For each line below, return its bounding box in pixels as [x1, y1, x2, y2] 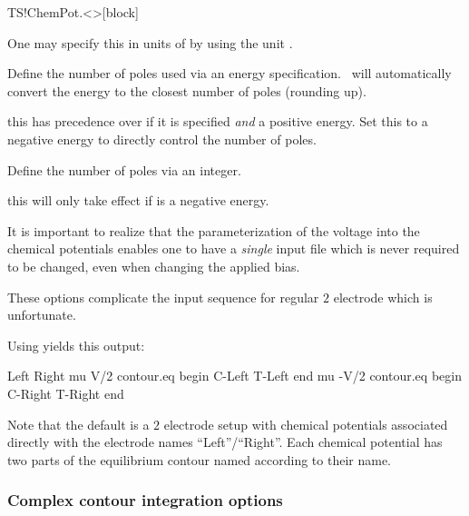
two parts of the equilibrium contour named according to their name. [7, 450, 392, 469]
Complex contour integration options [7, 489, 283, 511]
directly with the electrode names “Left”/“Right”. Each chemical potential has [7, 432, 443, 451]
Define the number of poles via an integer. [7, 160, 241, 179]
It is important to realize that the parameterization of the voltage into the [7, 221, 420, 240]
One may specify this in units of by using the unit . [7, 33, 293, 52]
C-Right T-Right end [7, 383, 124, 402]
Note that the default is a [7, 414, 150, 433]
